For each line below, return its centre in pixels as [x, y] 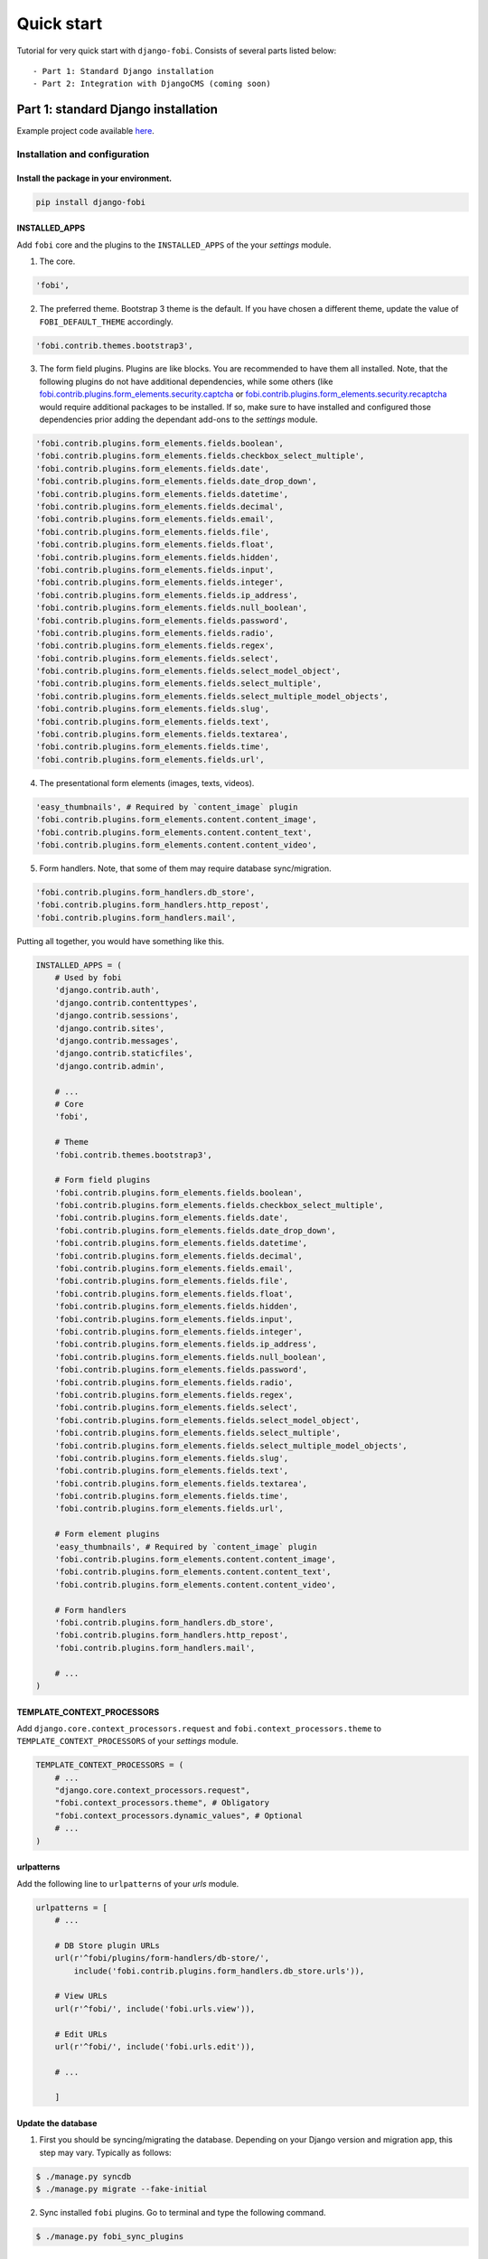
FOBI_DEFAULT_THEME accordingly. [106, 322]
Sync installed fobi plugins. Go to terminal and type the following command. [183, 2213]
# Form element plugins [107, 1534]
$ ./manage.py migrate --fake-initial [122, 2189]
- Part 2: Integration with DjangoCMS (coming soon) [152, 84]
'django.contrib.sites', [110, 1028]
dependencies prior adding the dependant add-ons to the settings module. [178, 419]
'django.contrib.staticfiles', [124, 1054]
